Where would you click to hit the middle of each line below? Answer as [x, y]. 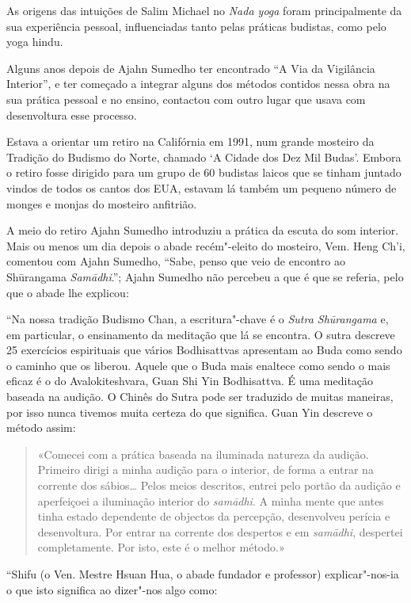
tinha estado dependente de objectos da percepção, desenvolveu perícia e [214, 516]
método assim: [41, 427]
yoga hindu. [35, 42]
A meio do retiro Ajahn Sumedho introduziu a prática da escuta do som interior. [203, 230]
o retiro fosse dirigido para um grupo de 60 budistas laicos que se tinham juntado [204, 172]
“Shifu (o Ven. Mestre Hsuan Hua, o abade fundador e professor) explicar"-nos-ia [203, 574]
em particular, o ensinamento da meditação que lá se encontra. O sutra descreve [201, 334]
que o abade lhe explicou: [68, 292]
